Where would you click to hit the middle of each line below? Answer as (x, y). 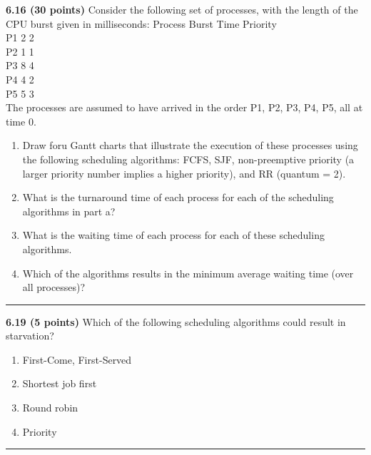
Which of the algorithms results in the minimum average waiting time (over (188, 273)
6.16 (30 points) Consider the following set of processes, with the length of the (182, 9)
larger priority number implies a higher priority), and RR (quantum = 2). (184, 173)
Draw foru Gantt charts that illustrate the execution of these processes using (190, 145)
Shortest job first (60, 383)
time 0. (21, 121)
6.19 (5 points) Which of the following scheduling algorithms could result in (176, 321)
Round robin (50, 408)
